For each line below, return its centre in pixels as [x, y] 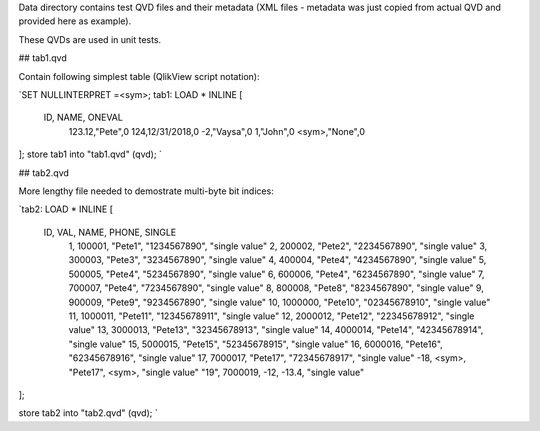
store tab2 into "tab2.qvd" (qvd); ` [88, 413]
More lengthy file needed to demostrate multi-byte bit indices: [146, 191]
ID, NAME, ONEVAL [83, 117]
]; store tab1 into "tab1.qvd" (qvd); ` [90, 154]
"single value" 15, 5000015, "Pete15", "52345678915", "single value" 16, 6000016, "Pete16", [256, 344]
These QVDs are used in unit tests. [90, 39]
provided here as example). [75, 21]
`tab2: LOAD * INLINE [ [66, 209]
